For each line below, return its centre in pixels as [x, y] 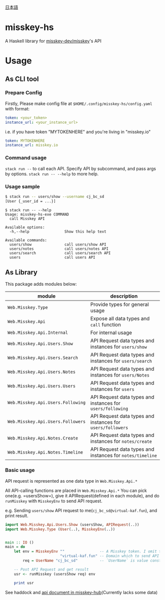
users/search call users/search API [60, 253]
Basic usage [20, 470]
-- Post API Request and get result [52, 569]
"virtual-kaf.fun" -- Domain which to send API [110, 556]
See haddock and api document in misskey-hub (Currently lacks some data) [82, 592]
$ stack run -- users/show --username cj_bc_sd [55, 196]
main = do [15, 547]
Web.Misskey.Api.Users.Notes [41, 372]
